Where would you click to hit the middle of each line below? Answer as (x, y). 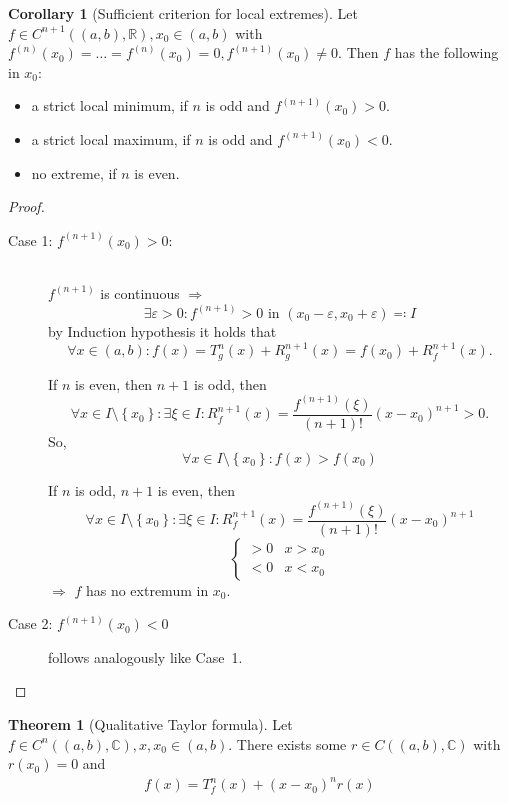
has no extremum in (147, 589)
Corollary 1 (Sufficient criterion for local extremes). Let (183, 13)
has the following (446, 52)
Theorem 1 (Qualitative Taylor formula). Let (150, 723)
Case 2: (30, 623)
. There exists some (287, 743)
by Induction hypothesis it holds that (162, 330)
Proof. (26, 206)
